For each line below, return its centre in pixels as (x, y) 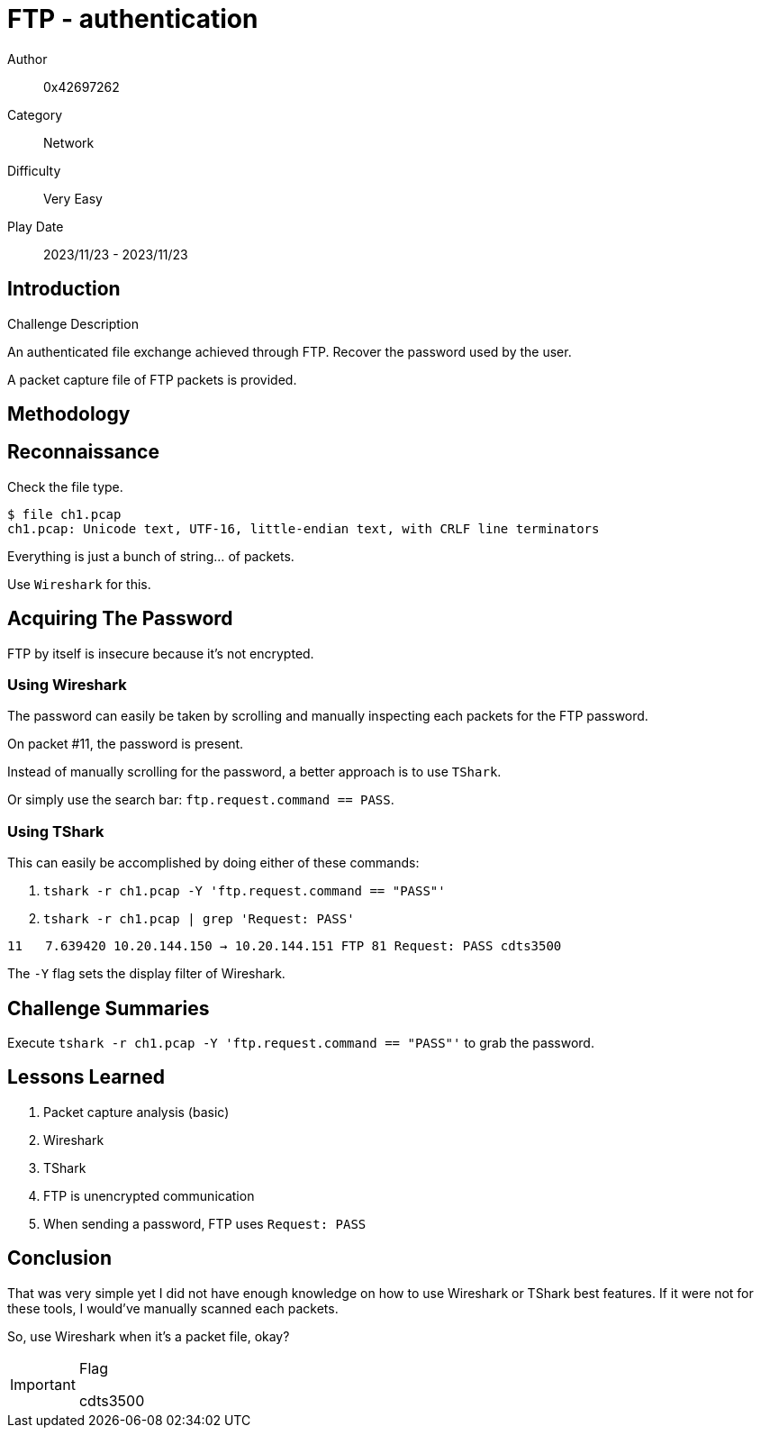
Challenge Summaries (109, 1008)
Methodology (69, 414)
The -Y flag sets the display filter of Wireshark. (146, 974)
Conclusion (60, 1258)
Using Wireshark (67, 685)
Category (35, 114)
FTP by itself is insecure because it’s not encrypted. (161, 653)
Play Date (36, 226)
